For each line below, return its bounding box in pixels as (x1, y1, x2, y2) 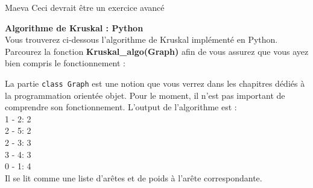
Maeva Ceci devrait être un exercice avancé (5, 1, 165, 13)
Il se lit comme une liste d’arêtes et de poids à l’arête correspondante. (5, 171, 262, 184)
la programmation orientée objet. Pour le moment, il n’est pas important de (5, 89, 285, 101)
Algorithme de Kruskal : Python (5, 21, 144, 34)
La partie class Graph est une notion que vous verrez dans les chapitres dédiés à (5, 77, 305, 89)
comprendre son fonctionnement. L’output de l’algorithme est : (5, 101, 237, 113)
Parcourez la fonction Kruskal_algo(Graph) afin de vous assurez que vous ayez (5, 45, 309, 57)
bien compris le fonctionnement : (5, 57, 126, 69)
